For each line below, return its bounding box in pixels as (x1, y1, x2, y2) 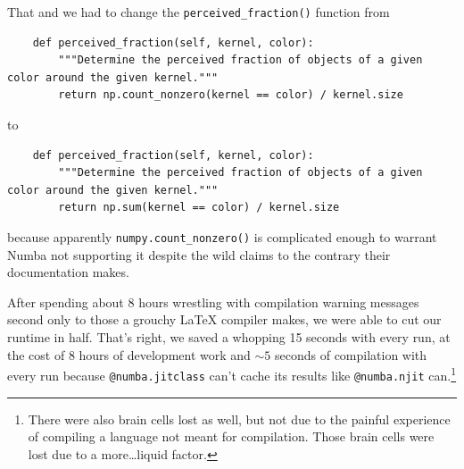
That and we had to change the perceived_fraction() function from (7, 3, 390, 21)
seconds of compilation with (274, 345, 427, 364)
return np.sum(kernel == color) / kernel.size (58, 201, 340, 214)
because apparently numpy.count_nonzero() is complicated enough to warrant (7, 228, 437, 246)
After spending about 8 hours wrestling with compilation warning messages (7, 292, 419, 311)
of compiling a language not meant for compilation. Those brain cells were (28, 427, 435, 446)
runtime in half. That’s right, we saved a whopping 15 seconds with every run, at (7, 328, 451, 347)
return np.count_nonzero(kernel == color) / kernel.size (58, 88, 403, 102)
